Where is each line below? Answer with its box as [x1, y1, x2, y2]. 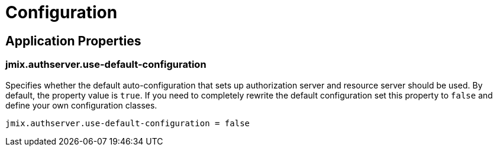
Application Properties [5, 33, 141, 48]
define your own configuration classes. [5, 100, 157, 110]
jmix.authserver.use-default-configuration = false [5, 118, 250, 128]
